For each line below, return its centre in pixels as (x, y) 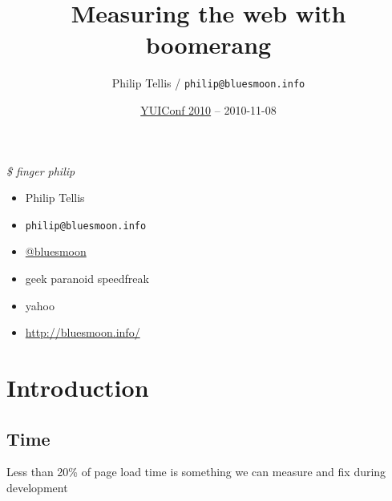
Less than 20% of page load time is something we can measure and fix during (196, 472)
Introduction (78, 387)
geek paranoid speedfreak (87, 278)
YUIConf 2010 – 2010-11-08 (208, 109)
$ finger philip (41, 170)
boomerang (208, 44)
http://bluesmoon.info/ (83, 332)
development (37, 487)
